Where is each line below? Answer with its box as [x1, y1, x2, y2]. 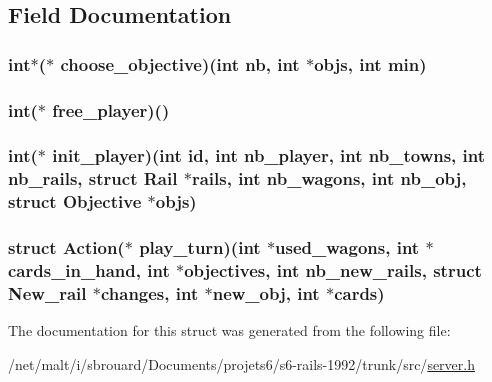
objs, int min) [314, 51, 427, 76]
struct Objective [8, 189, 142, 214]
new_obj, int [212, 280, 320, 305]
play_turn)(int [139, 235, 261, 260]
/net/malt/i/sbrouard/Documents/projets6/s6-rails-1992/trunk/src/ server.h [8, 353, 475, 374]
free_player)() [52, 97, 170, 122]
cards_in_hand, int [8, 258, 170, 282]
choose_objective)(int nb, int [60, 51, 300, 76]
